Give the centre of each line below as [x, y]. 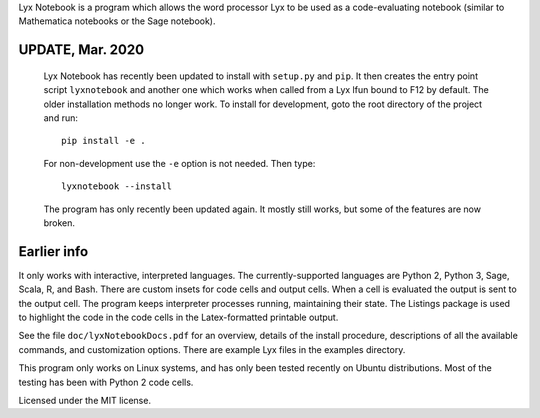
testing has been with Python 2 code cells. [106, 382]
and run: [61, 117]
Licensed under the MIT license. [85, 400]
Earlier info [53, 251]
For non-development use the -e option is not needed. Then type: [179, 163]
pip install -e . [103, 141]
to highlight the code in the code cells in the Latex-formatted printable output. [178, 317]
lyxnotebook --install [117, 186]
